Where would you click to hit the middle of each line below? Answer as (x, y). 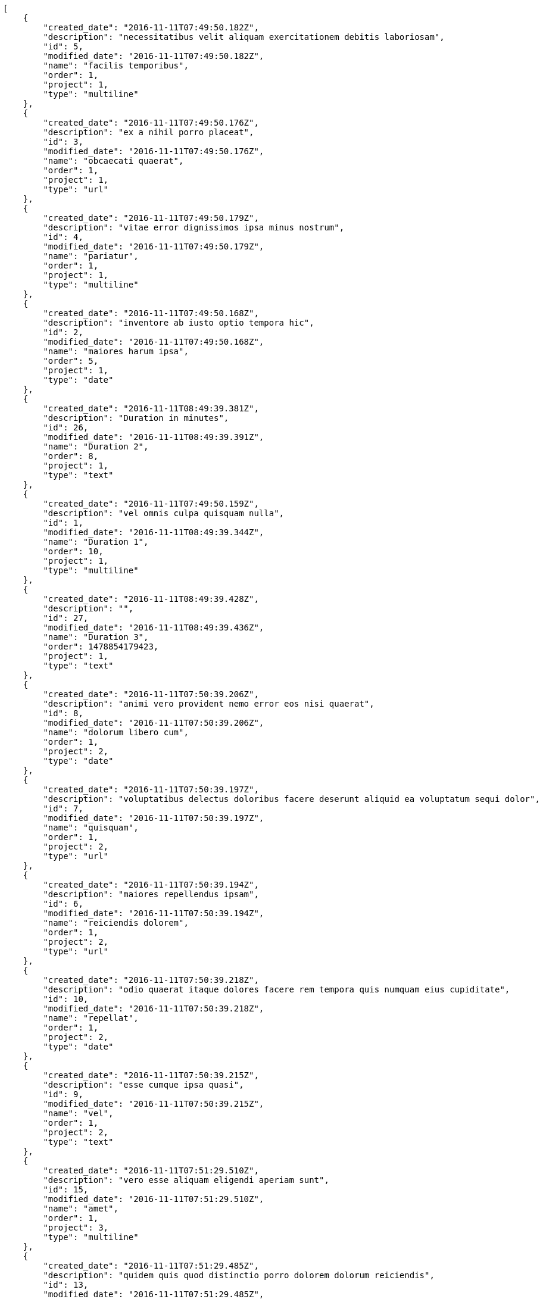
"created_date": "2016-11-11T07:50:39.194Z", (151, 885)
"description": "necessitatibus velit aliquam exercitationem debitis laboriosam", (244, 37)
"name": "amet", (81, 1209)
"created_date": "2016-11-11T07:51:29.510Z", (151, 1170)
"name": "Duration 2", (96, 446)
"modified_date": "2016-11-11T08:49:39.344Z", (154, 532)
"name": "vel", (78, 1113)
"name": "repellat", (91, 1018)
